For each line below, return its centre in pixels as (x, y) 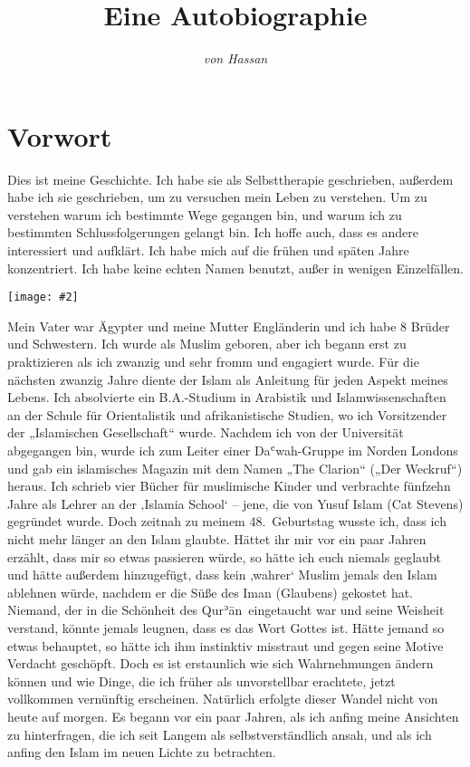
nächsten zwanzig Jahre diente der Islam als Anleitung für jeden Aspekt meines (228, 379)
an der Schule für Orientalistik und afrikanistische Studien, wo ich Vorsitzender (227, 414)
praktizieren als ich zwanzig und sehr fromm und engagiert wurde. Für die (213, 362)
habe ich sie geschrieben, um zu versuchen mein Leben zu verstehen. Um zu (217, 197)
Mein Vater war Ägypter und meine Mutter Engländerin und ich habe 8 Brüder (229, 326)
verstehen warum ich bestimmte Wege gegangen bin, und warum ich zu (205, 214)
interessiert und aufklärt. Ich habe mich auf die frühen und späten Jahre (208, 250)
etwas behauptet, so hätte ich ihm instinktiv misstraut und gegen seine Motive (225, 645)
